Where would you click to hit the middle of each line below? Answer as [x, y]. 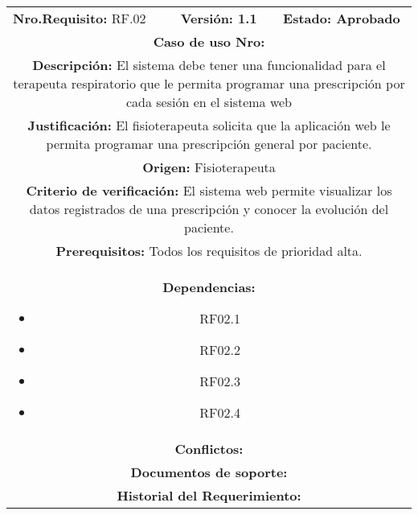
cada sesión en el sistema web [209, 102]
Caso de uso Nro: [209, 41]
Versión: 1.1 [219, 18]
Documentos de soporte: [209, 472]
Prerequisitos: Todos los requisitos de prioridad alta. [209, 251]
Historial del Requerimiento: [209, 495]
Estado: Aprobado [342, 18]
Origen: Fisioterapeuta [209, 167]
